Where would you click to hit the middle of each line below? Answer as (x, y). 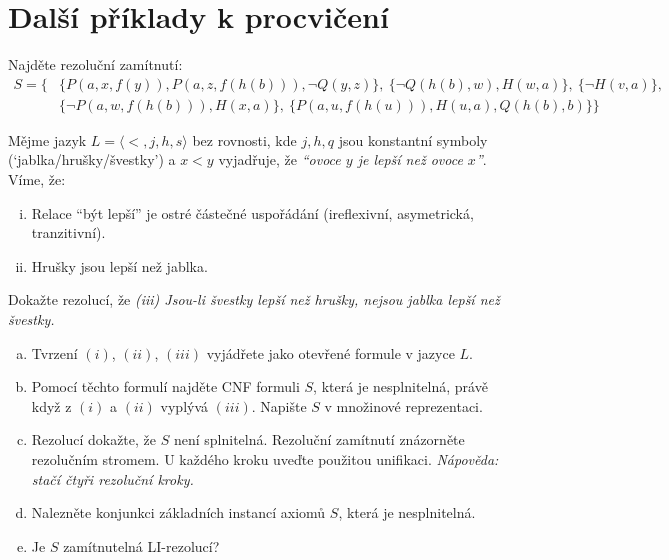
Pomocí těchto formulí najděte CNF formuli (165, 386)
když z (51, 405)
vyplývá (184, 405)
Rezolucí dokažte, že (94, 439)
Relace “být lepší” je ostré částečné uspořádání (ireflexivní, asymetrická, (252, 212)
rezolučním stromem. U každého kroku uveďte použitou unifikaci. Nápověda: (265, 458)
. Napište (279, 405)
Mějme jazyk (47, 139)
